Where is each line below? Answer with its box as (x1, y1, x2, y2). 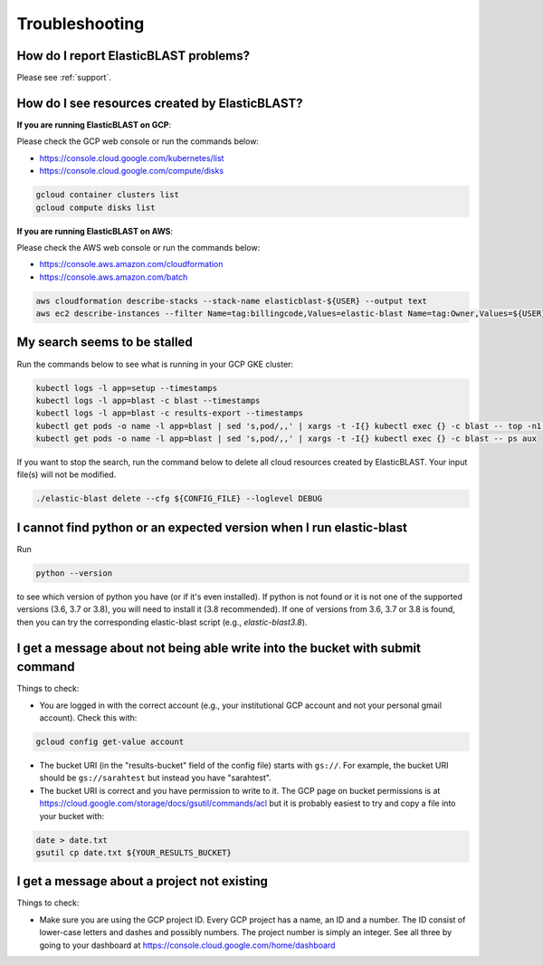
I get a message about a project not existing (16, 874, 269, 889)
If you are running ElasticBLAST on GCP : (16, 119, 172, 130)
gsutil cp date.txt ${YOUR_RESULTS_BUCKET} (35, 847, 233, 857)
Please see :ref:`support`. (16, 72, 112, 83)
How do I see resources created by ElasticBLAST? (16, 95, 303, 110)
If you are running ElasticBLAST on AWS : (16, 225, 174, 236)
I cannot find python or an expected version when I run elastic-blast (16, 520, 407, 535)
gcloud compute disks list (35, 202, 156, 213)
